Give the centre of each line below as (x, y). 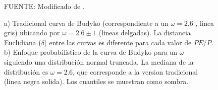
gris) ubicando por (32, 33)
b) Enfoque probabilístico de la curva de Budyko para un (91, 52)
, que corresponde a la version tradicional (135, 71)
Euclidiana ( (23, 42)
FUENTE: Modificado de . (44, 6)
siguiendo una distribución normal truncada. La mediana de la (99, 61)
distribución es (26, 71)
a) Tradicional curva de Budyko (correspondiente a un (86, 23)
